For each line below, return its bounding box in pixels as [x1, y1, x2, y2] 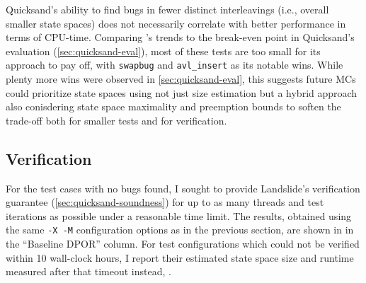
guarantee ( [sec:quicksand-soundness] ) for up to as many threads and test [6, 195, 324, 209]
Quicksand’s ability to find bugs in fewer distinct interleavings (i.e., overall [6, 2, 329, 16]
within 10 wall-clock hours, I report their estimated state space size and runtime [6, 250, 354, 265]
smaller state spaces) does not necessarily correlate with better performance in [6, 16, 346, 30]
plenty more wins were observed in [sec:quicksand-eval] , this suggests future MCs [6, 71, 356, 86]
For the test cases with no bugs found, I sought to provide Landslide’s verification [6, 180, 360, 195]
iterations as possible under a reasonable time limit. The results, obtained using [6, 208, 352, 223]
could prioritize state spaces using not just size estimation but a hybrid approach [6, 85, 358, 100]
